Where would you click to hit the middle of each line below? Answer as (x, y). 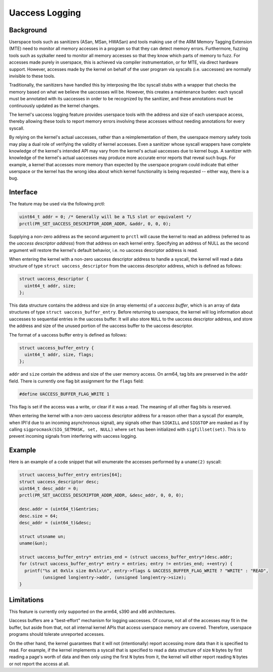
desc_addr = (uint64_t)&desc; (55, 523)
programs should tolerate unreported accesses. (57, 634)
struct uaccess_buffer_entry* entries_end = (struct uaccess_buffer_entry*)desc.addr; (126, 557)
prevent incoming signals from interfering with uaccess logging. (73, 436)
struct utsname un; (42, 536)
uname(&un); (34, 543)
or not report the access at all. (39, 664)
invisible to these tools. (32, 76)
